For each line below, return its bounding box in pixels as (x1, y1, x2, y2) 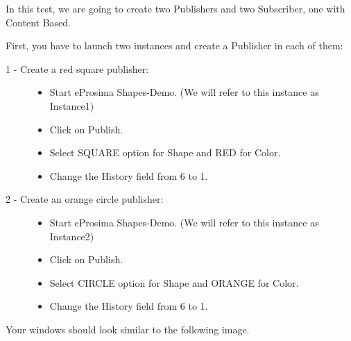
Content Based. (6, 15, 71, 29)
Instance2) (49, 228, 94, 243)
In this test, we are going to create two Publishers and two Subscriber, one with (6, 1, 345, 15)
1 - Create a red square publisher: (6, 61, 149, 76)
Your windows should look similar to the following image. (6, 322, 250, 336)
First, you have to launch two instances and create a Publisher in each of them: (6, 38, 343, 53)
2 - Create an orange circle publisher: (6, 192, 164, 206)
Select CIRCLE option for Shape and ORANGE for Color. (49, 275, 299, 290)
